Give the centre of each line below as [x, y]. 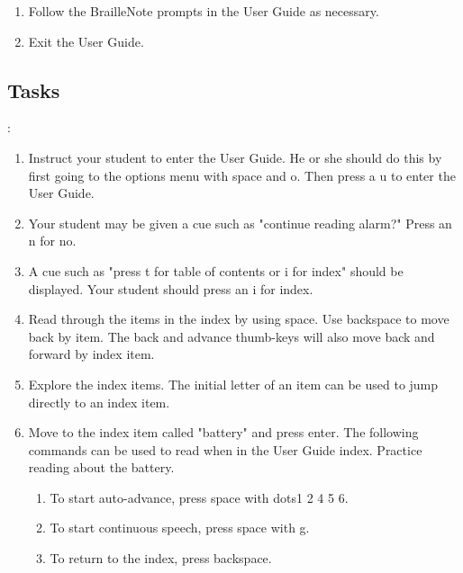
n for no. [52, 241]
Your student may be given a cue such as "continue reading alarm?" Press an [240, 223]
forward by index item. [91, 354]
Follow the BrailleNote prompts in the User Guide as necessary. [204, 11]
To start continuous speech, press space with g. [180, 528]
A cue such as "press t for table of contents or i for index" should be [216, 270]
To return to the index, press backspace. [161, 558]
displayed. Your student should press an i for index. [171, 288]
